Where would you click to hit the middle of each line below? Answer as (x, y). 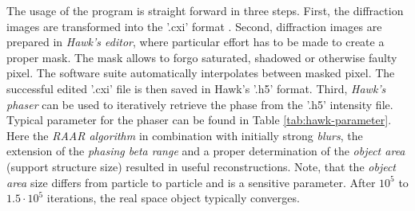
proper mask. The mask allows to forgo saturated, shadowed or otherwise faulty (202, 57)
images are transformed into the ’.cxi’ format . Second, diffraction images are (194, 26)
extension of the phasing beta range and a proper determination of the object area (206, 151)
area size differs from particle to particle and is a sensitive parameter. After (191, 182)
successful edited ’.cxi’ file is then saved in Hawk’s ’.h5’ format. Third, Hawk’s (196, 88)
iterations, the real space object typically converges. (173, 198)
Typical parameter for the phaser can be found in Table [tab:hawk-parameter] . (199, 120)
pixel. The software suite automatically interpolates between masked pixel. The (201, 73)
